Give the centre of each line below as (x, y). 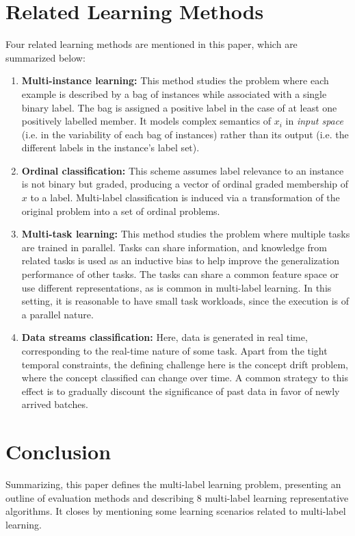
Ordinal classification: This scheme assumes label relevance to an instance (183, 170)
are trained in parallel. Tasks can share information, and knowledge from (174, 247)
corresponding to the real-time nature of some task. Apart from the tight (174, 350)
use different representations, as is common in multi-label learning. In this (176, 287)
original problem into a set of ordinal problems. (121, 210)
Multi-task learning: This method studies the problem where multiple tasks (186, 234)
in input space (314, 121)
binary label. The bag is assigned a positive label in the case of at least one (179, 107)
